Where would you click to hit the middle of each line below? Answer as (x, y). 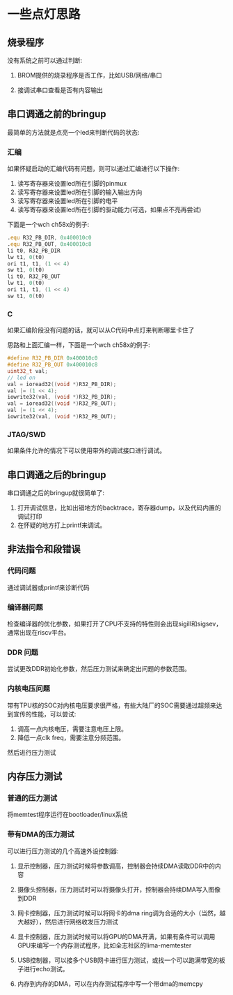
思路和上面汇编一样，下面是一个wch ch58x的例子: (79, 345)
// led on (22, 378)
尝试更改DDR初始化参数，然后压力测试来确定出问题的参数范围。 (99, 669)
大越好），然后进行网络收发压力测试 (67, 922)
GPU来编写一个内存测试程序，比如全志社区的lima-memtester (104, 945)
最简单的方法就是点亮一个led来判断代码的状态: (74, 132)
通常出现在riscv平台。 (39, 632)
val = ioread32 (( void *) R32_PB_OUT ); (62, 404)
